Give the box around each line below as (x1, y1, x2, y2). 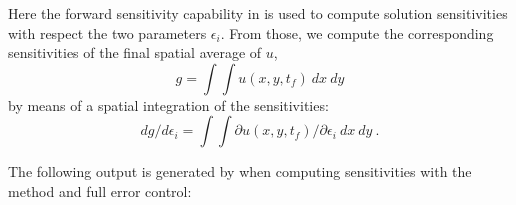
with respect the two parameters (8, 22, 207, 43)
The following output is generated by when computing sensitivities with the (8, 161, 472, 182)
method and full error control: (8, 180, 192, 201)
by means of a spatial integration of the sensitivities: (8, 94, 329, 115)
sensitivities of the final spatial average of (8, 42, 262, 63)
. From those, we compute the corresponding (220, 22, 494, 43)
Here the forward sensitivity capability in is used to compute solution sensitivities (8, 3, 508, 23)
